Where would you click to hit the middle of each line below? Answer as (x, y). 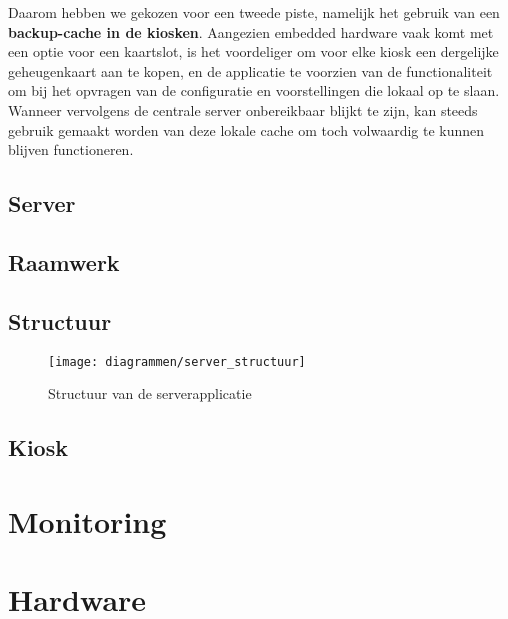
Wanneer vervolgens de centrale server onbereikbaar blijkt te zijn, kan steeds (243, 109)
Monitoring (87, 520)
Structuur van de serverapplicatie (150, 393)
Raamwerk (64, 261)
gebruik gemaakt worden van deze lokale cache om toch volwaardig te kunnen (246, 129)
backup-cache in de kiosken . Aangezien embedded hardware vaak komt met (251, 31)
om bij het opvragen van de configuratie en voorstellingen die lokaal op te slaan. (254, 90)
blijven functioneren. (71, 149)
